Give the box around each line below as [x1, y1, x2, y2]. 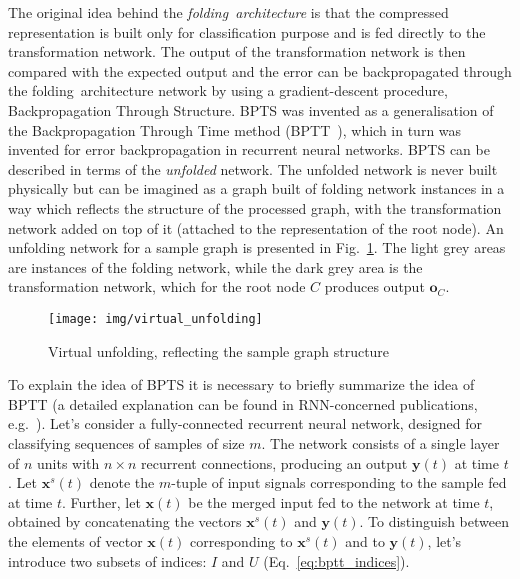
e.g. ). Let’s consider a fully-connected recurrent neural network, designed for [8, 413, 482, 434]
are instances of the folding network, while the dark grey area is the [8, 256, 423, 277]
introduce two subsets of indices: [8, 550, 207, 571]
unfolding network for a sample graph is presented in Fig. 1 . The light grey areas [8, 237, 506, 258]
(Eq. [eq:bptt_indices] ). [263, 550, 410, 571]
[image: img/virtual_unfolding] [48, 311, 263, 326]
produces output [324, 276, 425, 297]
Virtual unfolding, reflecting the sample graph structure [48, 340, 390, 361]
